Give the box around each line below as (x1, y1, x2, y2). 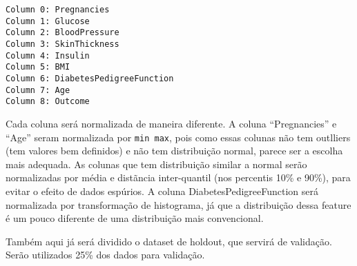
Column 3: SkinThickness (6, 39, 119, 49)
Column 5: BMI (6, 62, 70, 72)
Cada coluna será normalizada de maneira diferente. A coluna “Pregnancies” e (6, 116, 337, 130)
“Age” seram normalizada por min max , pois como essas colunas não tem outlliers (6, 130, 351, 144)
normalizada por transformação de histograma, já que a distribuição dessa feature (6, 197, 351, 212)
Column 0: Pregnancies (6, 5, 110, 14)
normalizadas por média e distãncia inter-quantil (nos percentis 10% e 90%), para (6, 170, 351, 185)
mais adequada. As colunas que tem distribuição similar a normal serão (6, 156, 307, 171)
